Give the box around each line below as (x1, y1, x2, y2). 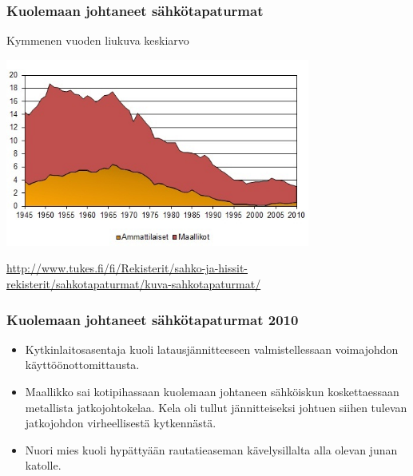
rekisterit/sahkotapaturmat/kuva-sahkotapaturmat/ (6, 276, 261, 292)
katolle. (25, 457, 62, 474)
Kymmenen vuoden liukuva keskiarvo (6, 32, 189, 49)
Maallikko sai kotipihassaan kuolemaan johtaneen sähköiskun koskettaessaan (25, 383, 399, 400)
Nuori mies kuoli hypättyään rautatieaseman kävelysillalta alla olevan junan (25, 441, 398, 458)
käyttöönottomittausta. (25, 356, 140, 373)
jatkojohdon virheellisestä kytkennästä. (25, 415, 216, 431)
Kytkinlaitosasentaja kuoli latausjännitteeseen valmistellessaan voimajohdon (25, 340, 399, 357)
